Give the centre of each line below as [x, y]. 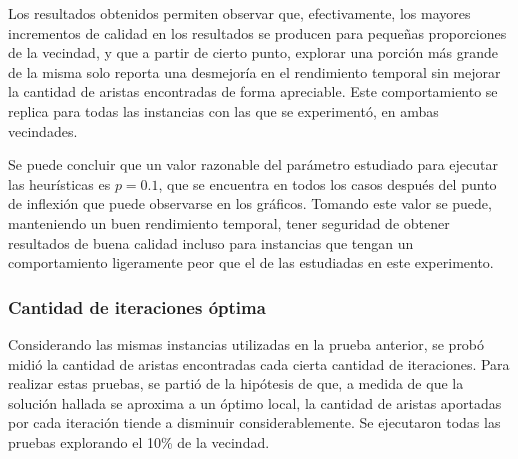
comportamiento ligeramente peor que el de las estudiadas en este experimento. [251, 262]
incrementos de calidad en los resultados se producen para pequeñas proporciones [257, 32]
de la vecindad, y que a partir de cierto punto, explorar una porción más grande [253, 52]
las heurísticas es [59, 183]
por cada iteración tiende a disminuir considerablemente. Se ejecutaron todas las [254, 422]
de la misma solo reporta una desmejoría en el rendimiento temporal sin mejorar [254, 71]
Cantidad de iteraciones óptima [137, 306]
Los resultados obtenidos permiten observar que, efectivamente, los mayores [239, 13]
